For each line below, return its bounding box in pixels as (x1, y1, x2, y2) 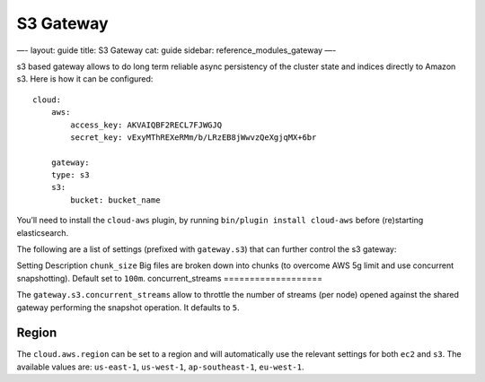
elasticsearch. (16, 227, 69, 238)
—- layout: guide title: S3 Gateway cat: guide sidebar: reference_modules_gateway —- (16, 45, 337, 56)
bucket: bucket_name (70, 195, 161, 205)
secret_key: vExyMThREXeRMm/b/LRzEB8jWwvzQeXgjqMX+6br (70, 132, 317, 143)
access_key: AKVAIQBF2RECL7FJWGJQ (70, 119, 223, 130)
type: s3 (50, 170, 90, 180)
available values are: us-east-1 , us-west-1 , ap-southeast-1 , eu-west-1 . (16, 361, 304, 372)
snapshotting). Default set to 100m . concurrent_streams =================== (16, 273, 323, 283)
